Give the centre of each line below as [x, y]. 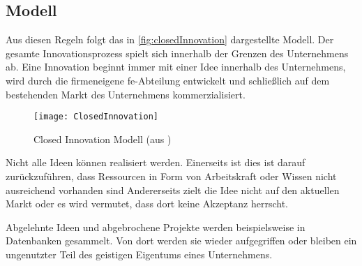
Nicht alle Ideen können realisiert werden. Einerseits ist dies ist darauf [156, 162]
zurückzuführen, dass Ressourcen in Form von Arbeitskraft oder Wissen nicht [171, 176]
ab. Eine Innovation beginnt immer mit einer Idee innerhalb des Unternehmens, [176, 67]
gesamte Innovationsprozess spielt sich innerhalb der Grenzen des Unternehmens [177, 53]
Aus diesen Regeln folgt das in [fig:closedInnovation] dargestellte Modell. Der [170, 39]
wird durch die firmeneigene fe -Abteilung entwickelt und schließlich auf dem [168, 80]
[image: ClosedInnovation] [96, 117]
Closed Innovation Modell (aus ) [103, 139]
